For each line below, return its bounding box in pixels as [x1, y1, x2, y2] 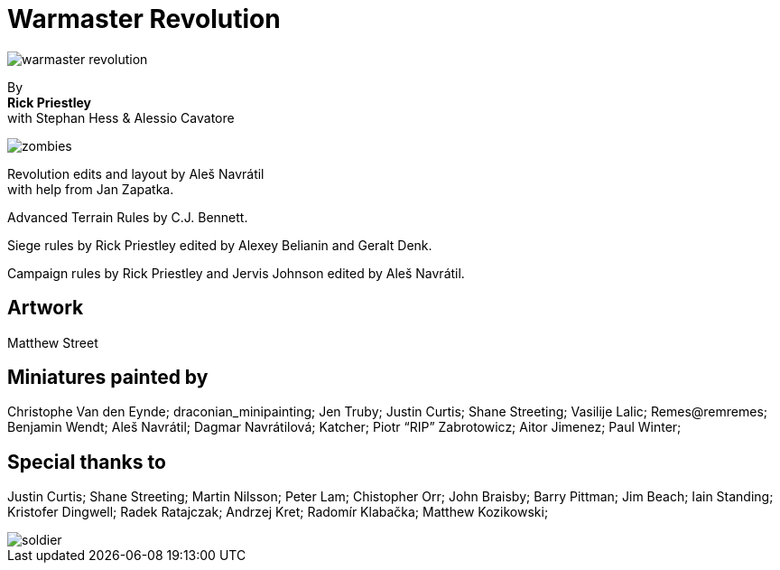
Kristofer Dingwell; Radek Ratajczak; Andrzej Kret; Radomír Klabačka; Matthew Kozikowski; [7, 504, 549, 520]
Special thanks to [7, 450, 166, 473]
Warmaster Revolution [7, 4, 281, 34]
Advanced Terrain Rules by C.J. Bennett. [7, 209, 248, 225]
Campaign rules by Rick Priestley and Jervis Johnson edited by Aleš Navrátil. [7, 265, 465, 281]
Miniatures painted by [7, 366, 209, 389]
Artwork [7, 296, 84, 320]
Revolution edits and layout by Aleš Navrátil [7, 165, 265, 182]
